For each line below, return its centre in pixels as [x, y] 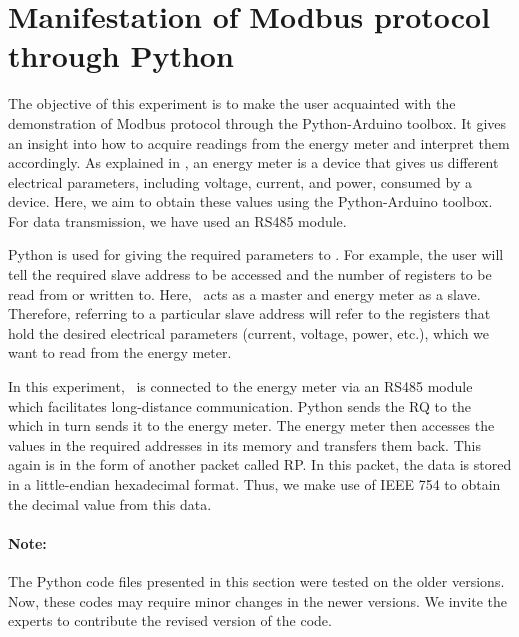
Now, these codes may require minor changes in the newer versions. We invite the [258, 600]
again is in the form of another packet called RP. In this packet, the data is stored [260, 464]
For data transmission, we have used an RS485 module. [177, 220]
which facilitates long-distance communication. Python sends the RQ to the [240, 405]
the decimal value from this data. [110, 503]
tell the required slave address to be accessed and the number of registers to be [250, 274]
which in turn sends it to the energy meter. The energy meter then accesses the [251, 425]
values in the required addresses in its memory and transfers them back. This [244, 444]
